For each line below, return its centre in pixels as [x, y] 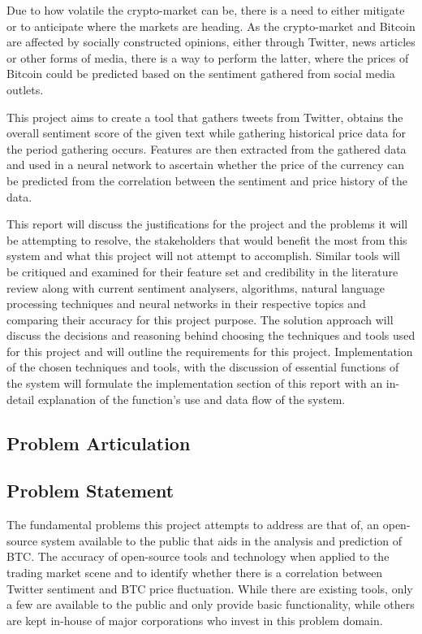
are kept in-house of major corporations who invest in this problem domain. [195, 620]
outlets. [25, 89]
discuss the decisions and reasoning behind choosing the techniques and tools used [211, 335]
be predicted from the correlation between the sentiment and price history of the [207, 180]
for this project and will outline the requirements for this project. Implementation [210, 351]
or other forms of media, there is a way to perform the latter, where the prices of [208, 57]
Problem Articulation [99, 443]
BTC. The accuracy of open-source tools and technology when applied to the [198, 556]
